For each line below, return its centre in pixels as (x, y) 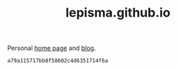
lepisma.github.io (118, 13)
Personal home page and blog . (52, 48)
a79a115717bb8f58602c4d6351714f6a (58, 61)
